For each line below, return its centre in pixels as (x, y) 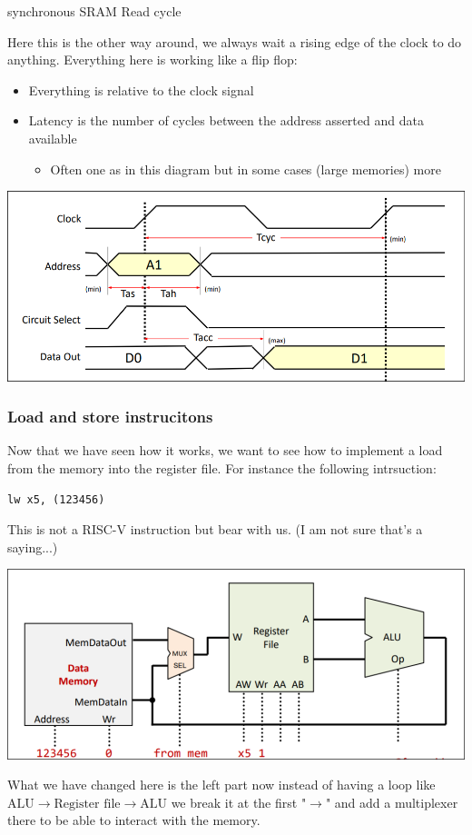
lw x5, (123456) (56, 499)
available (53, 138)
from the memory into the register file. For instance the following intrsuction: (222, 467)
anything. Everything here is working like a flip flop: (152, 60)
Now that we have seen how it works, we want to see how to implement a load (225, 450)
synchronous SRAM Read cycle (94, 11)
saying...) (33, 547)
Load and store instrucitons (110, 417)
